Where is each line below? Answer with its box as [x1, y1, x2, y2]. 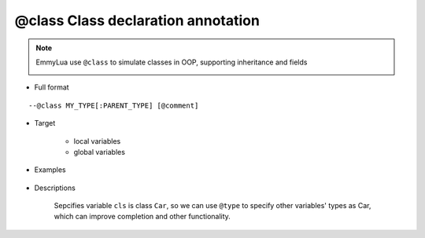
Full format [34, 82, 70, 92]
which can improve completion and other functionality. [54, 212, 231, 222]
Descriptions [34, 183, 76, 192]
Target [34, 119, 56, 128]
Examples [34, 165, 66, 174]
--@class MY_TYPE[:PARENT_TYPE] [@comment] [28, 101, 199, 110]
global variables [73, 147, 126, 156]
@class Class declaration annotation [14, 12, 260, 29]
